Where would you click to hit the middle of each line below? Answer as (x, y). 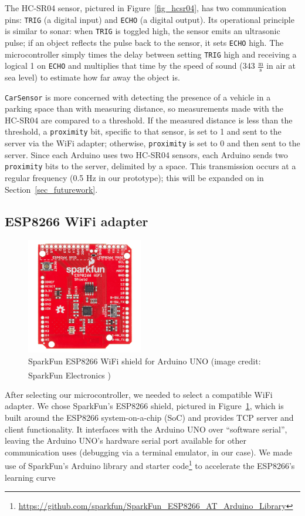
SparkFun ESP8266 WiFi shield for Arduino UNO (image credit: (145, 361)
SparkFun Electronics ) (70, 375)
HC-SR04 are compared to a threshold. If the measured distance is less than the (149, 120)
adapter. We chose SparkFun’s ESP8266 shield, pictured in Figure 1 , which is (144, 406)
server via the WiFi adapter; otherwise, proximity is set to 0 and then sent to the (152, 143)
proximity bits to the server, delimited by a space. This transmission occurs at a (150, 166)
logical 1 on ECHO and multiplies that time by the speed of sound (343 (130, 66)
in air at (281, 66)
